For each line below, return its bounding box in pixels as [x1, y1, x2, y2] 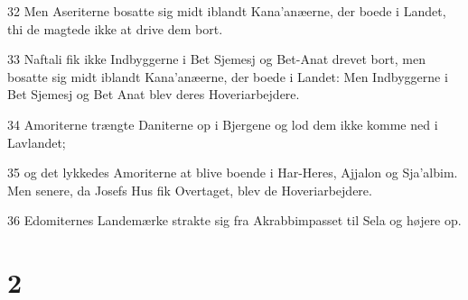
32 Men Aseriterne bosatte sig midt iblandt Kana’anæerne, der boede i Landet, [7, 2, 446, 20]
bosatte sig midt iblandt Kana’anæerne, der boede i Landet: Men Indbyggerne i [7, 67, 448, 86]
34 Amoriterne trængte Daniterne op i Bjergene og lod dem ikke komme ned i [7, 114, 438, 133]
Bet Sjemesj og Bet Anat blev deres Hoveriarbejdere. [7, 85, 300, 104]
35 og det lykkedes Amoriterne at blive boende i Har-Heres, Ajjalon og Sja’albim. [7, 163, 458, 182]
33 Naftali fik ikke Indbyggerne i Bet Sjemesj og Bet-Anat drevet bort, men [7, 50, 426, 68]
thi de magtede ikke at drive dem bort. [7, 19, 223, 38]
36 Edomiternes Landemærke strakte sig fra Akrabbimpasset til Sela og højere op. [7, 211, 462, 230]
